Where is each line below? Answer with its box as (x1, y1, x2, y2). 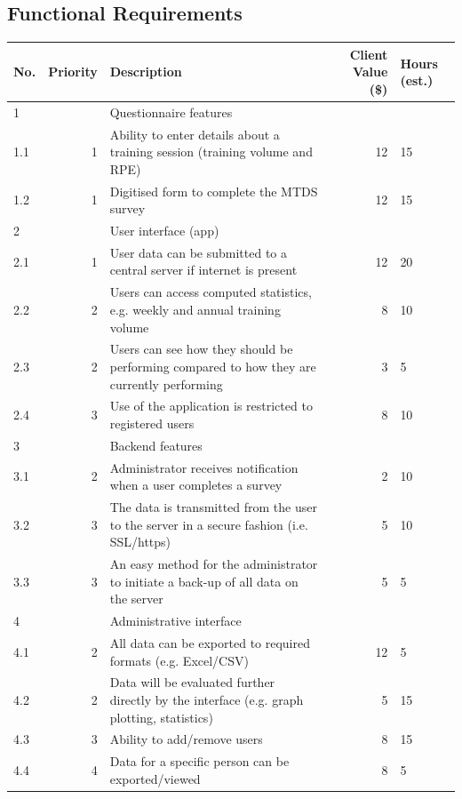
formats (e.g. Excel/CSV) (109, 651, 249, 669)
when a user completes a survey (109, 475, 283, 494)
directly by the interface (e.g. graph (109, 691, 304, 709)
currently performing (109, 374, 223, 393)
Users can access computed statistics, (109, 283, 312, 301)
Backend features (109, 435, 203, 454)
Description (109, 62, 182, 81)
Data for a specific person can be (109, 752, 290, 771)
